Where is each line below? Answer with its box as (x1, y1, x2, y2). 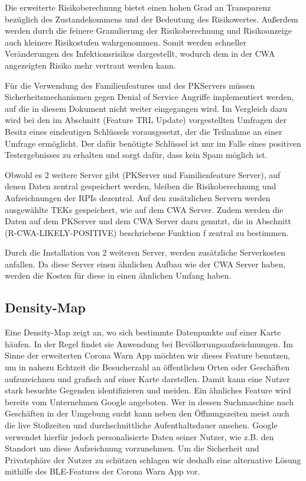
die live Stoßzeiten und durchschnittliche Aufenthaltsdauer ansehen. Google (5, 419, 278, 431)
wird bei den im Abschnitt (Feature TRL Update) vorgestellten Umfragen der (5, 114, 287, 126)
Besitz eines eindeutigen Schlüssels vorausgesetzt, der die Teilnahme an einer (5, 125, 282, 137)
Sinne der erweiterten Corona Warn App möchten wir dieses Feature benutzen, (5, 349, 291, 361)
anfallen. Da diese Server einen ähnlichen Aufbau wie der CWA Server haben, (5, 257, 286, 270)
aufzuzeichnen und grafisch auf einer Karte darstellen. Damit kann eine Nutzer (5, 372, 290, 385)
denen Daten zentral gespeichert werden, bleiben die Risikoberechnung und (5, 180, 276, 192)
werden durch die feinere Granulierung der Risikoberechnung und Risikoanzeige (5, 24, 292, 37)
